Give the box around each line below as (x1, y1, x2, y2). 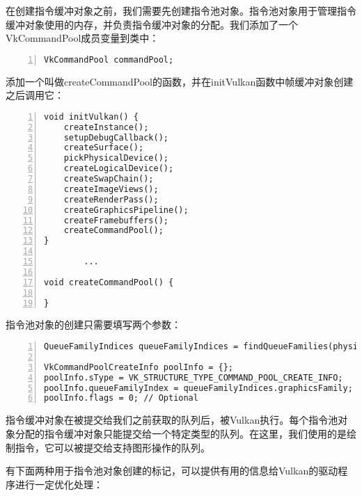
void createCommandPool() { (44, 277, 174, 287)
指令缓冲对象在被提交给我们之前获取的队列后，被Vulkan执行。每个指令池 (6, 413, 338, 427)
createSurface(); (63, 143, 144, 153)
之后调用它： (6, 88, 64, 102)
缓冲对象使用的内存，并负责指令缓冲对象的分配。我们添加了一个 (6, 17, 298, 31)
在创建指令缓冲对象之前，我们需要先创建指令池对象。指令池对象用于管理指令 (6, 3, 356, 17)
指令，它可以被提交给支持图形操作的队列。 (15, 440, 210, 454)
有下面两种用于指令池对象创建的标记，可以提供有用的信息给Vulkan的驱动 (6, 463, 338, 478)
